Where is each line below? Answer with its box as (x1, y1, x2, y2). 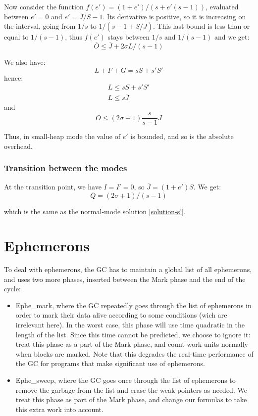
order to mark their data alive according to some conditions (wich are (15, 310, 227, 320)
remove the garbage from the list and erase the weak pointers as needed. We (15, 384, 247, 395)
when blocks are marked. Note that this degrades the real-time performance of (15, 348, 254, 359)
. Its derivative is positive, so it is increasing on (103, 11, 246, 21)
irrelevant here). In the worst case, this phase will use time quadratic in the (15, 320, 245, 330)
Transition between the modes (4, 162, 127, 174)
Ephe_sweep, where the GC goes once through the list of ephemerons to (15, 375, 236, 385)
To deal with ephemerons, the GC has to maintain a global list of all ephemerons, (4, 264, 252, 275)
